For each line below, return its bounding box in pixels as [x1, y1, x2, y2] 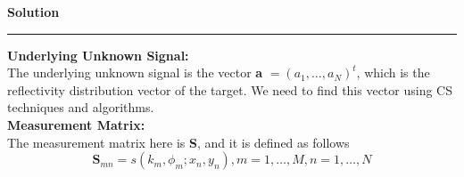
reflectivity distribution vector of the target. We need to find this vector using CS [7, 80, 452, 99]
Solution [7, 3, 60, 20]
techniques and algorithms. [7, 98, 154, 117]
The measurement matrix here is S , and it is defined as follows [7, 133, 350, 151]
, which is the [356, 63, 430, 82]
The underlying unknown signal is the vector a [7, 63, 263, 82]
